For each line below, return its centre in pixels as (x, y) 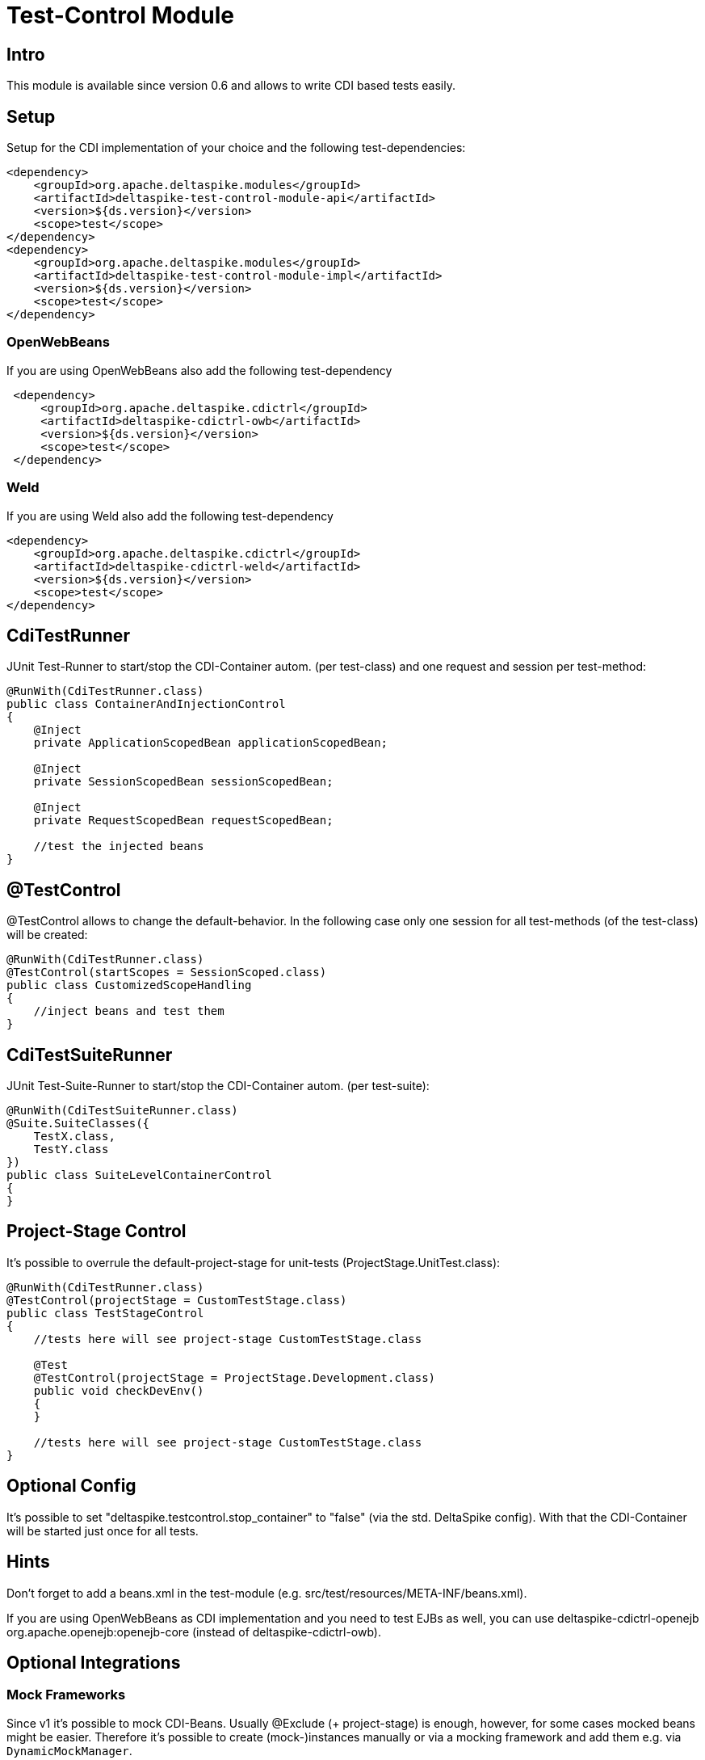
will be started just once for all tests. (103, 1531)
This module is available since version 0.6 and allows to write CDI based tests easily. (231, 86)
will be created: (47, 935)
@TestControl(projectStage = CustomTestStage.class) (177, 1300)
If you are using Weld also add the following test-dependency (170, 516)
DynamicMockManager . (69, 1750)
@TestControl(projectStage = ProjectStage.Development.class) (235, 1377)
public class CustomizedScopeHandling (129, 985)
